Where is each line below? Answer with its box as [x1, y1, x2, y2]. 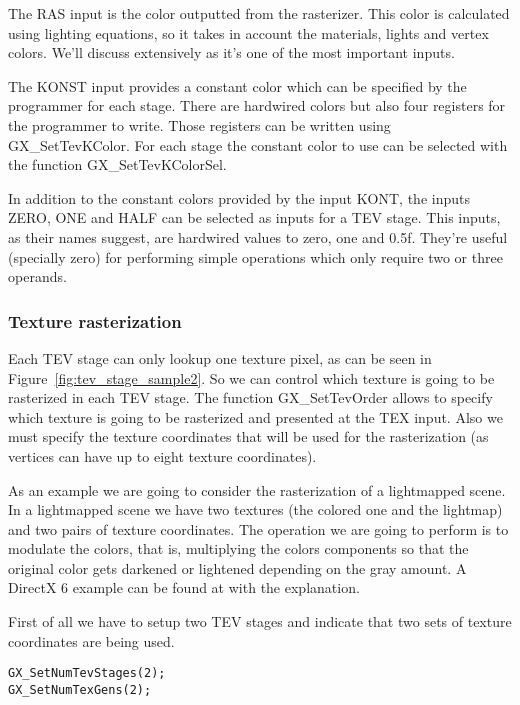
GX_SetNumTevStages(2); [8, 666, 166, 681]
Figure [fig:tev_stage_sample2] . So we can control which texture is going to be [8, 367, 495, 388]
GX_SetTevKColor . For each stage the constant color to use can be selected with [8, 134, 508, 155]
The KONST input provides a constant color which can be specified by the [8, 75, 467, 96]
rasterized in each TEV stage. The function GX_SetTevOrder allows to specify [8, 387, 493, 408]
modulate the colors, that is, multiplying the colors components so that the [8, 538, 469, 559]
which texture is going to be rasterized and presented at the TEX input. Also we [8, 406, 503, 427]
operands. [8, 266, 67, 287]
